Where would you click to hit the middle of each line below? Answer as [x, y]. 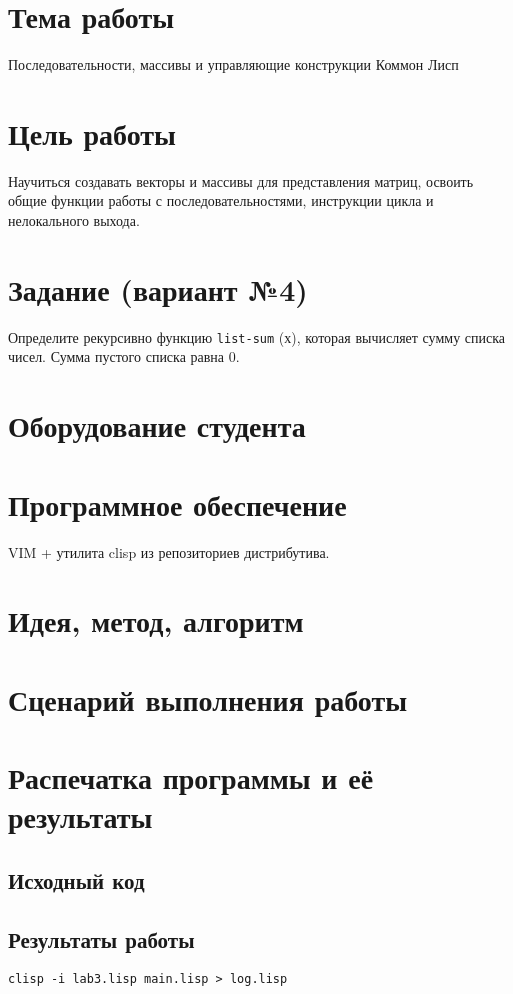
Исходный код [76, 879]
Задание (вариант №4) [158, 288]
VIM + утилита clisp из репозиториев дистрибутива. [169, 551]
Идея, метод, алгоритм [156, 620]
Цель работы [92, 132]
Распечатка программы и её [191, 777]
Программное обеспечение [177, 503]
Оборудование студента [157, 425]
